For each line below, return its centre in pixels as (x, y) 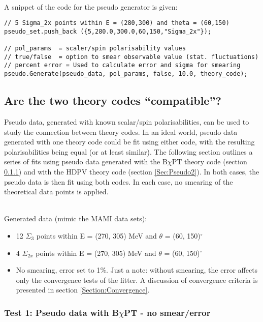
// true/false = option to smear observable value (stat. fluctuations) (131, 57)
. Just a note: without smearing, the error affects (182, 270)
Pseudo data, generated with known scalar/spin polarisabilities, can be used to (127, 121)
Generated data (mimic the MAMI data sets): (76, 218)
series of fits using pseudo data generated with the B (86, 162)
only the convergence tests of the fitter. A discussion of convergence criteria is (137, 280)
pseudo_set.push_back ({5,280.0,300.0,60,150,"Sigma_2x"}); (108, 31)
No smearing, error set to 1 (58, 270)
